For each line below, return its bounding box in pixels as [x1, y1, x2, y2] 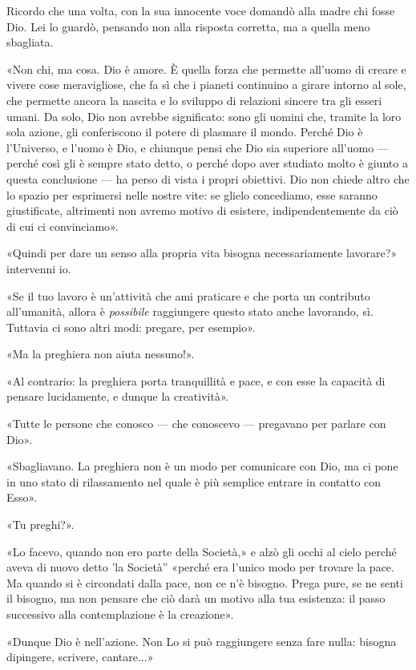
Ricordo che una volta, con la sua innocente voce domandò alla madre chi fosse [6, 2, 395, 18]
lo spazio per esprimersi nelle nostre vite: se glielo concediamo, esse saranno [6, 186, 378, 203]
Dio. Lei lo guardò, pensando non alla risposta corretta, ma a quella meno [6, 18, 370, 34]
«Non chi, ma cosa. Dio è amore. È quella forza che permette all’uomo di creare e [6, 60, 406, 77]
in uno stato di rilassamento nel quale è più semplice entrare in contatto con [6, 473, 382, 490]
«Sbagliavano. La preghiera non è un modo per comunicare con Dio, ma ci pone [6, 458, 398, 474]
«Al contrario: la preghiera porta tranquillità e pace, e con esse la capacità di [6, 372, 386, 389]
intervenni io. [6, 260, 71, 276]
